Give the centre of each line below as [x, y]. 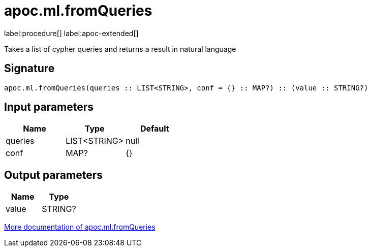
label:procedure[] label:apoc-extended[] [71, 33]
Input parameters [49, 107]
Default [154, 129]
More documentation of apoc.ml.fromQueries [80, 227]
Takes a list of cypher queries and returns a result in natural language [120, 49]
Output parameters [53, 175]
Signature [29, 69]
